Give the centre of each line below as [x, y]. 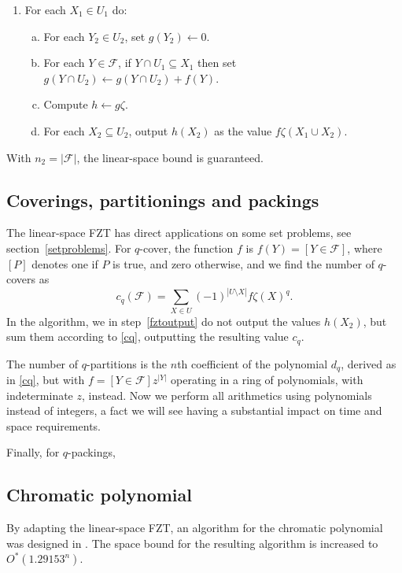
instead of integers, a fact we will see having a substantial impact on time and [194, 410]
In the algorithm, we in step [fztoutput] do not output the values [164, 321]
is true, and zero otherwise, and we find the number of [243, 263]
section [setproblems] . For [69, 248]
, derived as [369, 363]
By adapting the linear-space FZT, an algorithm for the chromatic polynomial [195, 528]
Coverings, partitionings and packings [163, 200]
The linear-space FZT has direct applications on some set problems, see [179, 233]
